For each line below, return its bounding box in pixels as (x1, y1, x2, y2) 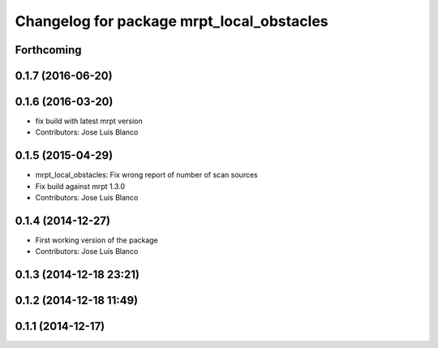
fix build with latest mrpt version (35, 116, 144, 126)
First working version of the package (35, 235, 158, 245)
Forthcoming (15, 43, 82, 57)
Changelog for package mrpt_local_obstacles (15, 12, 328, 30)
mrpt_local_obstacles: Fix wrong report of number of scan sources (35, 170, 259, 180)
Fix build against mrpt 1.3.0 (35, 181, 126, 191)
